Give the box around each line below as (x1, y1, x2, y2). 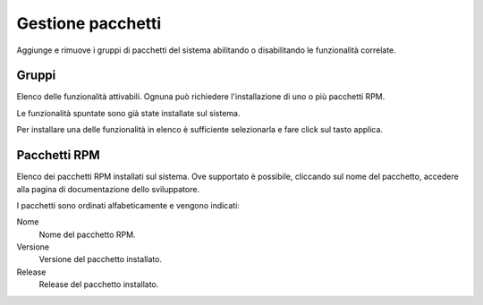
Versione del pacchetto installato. (38, 254, 163, 265)
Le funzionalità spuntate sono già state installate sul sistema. (16, 107, 241, 118)
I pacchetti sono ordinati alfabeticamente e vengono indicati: (16, 199, 241, 210)
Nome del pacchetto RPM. (38, 229, 136, 240)
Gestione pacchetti (16, 13, 162, 33)
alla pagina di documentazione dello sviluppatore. (16, 183, 200, 194)
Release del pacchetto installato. (38, 279, 159, 290)
